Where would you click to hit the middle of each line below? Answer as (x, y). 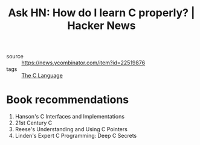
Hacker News (102, 26)
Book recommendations (68, 100)
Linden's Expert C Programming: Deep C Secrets (76, 136)
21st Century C (34, 123)
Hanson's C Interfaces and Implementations (70, 117)
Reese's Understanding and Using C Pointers (71, 129)
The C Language (42, 76)
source (15, 57)
